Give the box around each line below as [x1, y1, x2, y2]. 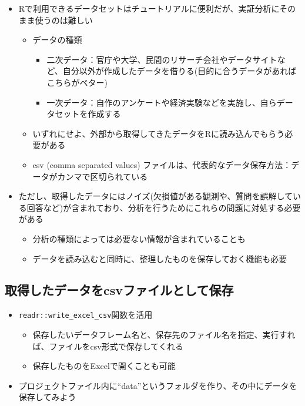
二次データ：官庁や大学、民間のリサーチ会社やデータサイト [46, 53, 277, 65]
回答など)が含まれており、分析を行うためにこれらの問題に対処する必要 [26, 201, 301, 213]
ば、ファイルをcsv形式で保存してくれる [32, 340, 183, 352]
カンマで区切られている [57, 170, 148, 182]
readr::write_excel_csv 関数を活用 [18, 308, 153, 321]
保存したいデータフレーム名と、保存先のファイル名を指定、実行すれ [32, 328, 296, 340]
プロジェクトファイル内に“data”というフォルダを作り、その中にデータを [18, 379, 297, 391]
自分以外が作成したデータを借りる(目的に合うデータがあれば [62, 65, 297, 77]
